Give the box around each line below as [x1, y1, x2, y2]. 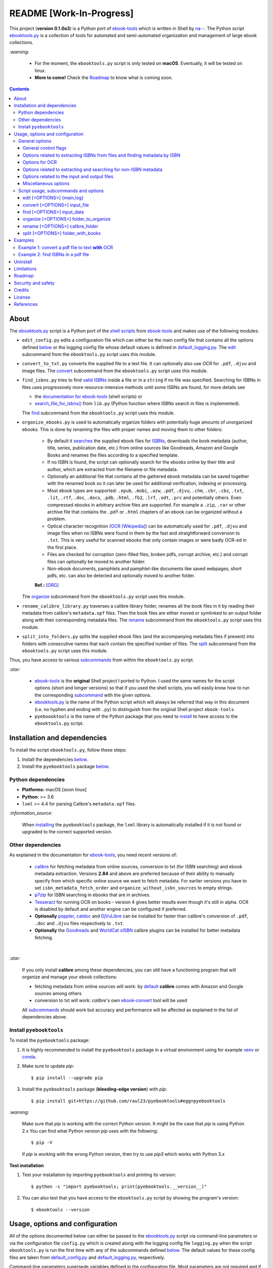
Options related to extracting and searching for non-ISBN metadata [23, 166, 163, 172]
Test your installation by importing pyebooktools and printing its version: [22, 1172, 176, 1178]
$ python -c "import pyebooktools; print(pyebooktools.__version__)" [31, 1183, 207, 1189]
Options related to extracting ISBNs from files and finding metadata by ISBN [23, 152, 180, 158]
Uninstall [14, 259, 32, 265]
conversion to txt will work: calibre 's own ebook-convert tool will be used [34, 997, 187, 1004]
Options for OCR [23, 159, 57, 165]
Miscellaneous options [23, 181, 70, 187]
